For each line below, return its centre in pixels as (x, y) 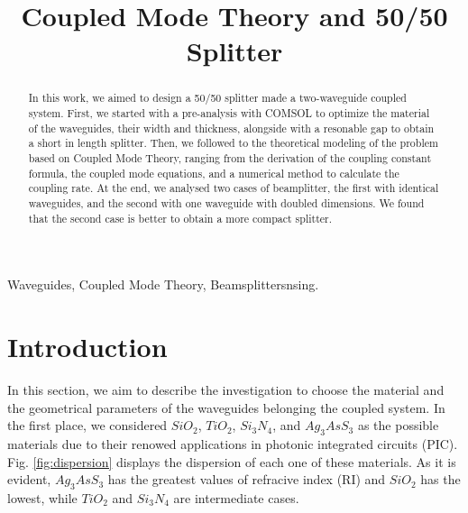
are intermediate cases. (236, 497)
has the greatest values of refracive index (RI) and (247, 479)
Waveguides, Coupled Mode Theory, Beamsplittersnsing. (163, 284)
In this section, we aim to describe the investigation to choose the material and (226, 389)
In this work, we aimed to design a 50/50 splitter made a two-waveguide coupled (217, 98)
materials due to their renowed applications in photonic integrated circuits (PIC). (233, 443)
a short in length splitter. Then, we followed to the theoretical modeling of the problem (233, 143)
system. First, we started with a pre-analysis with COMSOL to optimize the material (229, 113)
